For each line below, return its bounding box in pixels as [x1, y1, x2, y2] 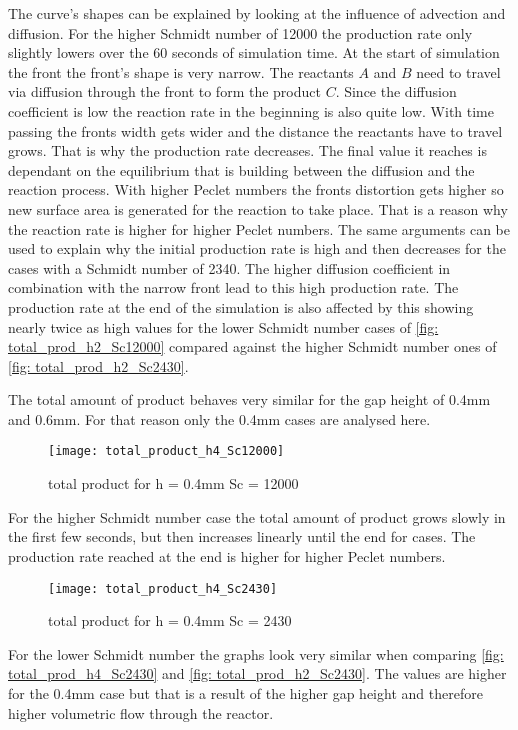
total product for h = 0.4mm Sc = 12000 [48, 473, 299, 494]
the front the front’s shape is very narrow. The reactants [8, 61, 354, 82]
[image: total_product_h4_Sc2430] [48, 581, 278, 596]
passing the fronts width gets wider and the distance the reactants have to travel [8, 120, 503, 141]
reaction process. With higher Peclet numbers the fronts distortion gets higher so [8, 179, 504, 200]
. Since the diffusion [335, 81, 457, 102]
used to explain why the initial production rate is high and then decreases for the [8, 238, 506, 259]
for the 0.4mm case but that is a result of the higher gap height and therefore [8, 682, 483, 703]
